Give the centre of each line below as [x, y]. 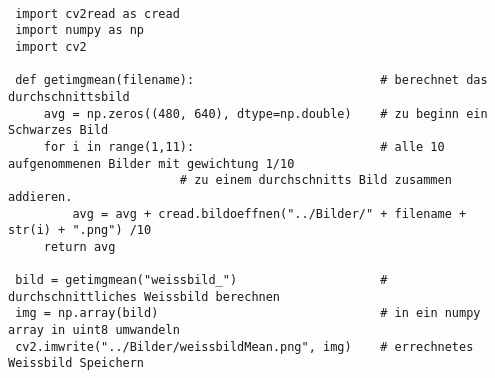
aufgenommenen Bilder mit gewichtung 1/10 [151, 163]
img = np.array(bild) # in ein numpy [248, 313]
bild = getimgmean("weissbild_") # [201, 280]
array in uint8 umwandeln [94, 330]
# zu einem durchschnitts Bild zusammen [315, 180]
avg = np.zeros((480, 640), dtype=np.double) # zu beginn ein [265, 113]
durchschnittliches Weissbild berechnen [144, 296]
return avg [79, 246]
